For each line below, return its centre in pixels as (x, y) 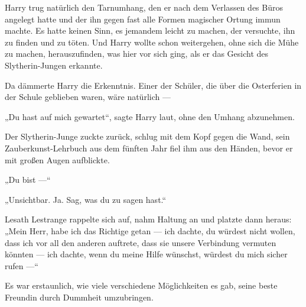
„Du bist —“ (28, 180)
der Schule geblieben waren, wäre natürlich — (88, 97)
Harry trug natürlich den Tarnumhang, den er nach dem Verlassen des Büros (144, 7)
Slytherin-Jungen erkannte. (54, 65)
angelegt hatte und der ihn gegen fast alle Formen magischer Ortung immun (143, 19)
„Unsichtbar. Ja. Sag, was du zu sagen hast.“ (86, 199)
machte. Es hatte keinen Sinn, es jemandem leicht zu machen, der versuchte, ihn (150, 30)
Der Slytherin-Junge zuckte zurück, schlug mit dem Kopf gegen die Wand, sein (147, 136)
